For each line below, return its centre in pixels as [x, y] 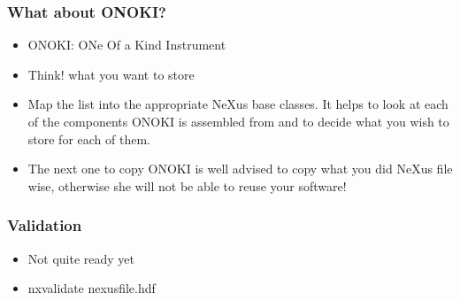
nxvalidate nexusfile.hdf [92, 288]
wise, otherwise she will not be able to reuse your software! [187, 185]
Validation [45, 225]
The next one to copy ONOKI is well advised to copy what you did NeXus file [240, 169]
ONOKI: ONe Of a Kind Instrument [127, 45]
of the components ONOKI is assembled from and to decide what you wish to [238, 121]
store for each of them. [89, 138]
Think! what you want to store [111, 74]
